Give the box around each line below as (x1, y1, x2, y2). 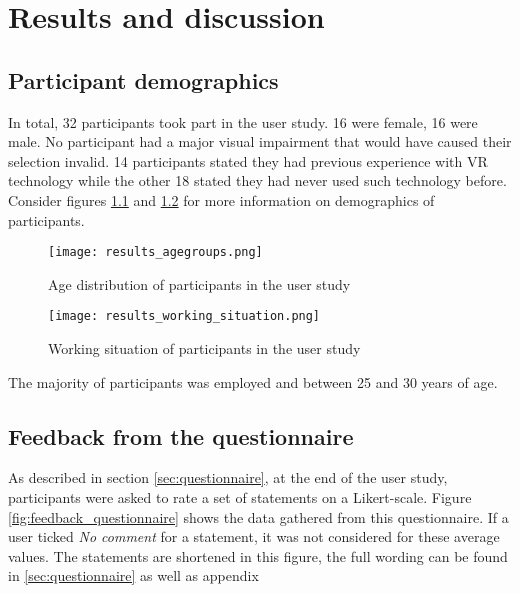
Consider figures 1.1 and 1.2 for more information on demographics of (8, 189, 435, 210)
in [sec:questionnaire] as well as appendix (8, 565, 259, 586)
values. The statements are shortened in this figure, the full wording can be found (8, 545, 508, 566)
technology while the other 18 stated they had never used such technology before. (8, 170, 507, 191)
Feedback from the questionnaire (8, 420, 354, 451)
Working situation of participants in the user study (48, 338, 361, 359)
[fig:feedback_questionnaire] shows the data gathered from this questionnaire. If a (8, 506, 509, 527)
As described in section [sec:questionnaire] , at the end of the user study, (8, 467, 448, 488)
